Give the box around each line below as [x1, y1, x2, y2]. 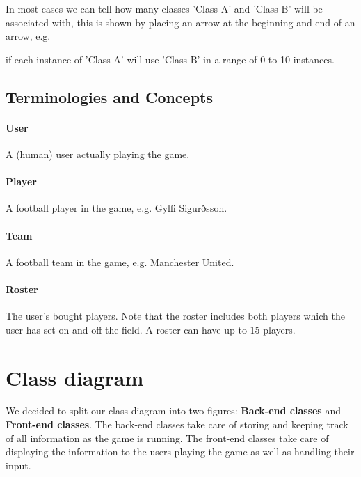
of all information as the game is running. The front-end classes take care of [6, 430, 329, 445]
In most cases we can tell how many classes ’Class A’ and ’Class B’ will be [6, 1, 323, 15]
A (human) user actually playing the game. [6, 146, 190, 161]
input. [6, 458, 31, 472]
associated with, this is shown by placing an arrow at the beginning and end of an [6, 15, 355, 29]
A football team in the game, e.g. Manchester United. [6, 254, 234, 269]
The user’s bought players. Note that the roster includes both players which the [6, 308, 345, 323]
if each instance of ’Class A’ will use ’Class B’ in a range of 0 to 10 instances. [6, 52, 335, 66]
